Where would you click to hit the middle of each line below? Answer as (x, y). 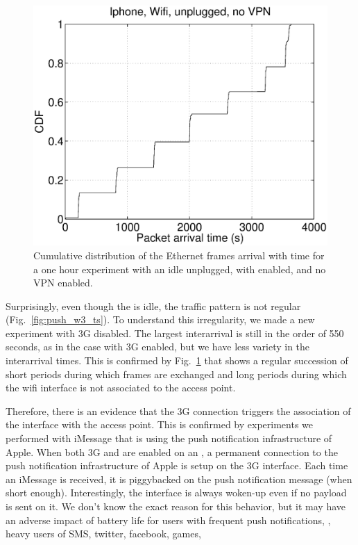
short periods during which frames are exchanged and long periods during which (176, 374)
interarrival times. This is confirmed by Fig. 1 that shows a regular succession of (177, 360)
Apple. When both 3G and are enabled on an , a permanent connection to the (172, 452)
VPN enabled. (63, 283)
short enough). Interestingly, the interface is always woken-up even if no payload (176, 493)
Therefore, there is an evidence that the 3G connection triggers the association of (178, 410)
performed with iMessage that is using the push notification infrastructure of (169, 438)
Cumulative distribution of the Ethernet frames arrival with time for (179, 255)
